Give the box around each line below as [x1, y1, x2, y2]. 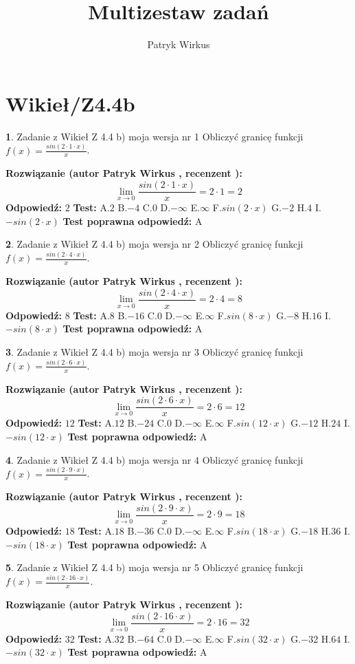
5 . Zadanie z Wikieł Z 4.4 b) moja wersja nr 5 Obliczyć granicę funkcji [5, 560, 304, 575]
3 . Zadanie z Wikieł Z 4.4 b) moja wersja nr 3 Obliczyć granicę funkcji [5, 344, 304, 358]
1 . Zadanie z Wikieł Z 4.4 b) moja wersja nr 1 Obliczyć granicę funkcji [5, 129, 304, 143]
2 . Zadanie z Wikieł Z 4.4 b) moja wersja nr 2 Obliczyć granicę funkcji [5, 237, 304, 251]
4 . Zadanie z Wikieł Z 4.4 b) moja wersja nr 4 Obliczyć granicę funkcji [5, 452, 304, 467]
